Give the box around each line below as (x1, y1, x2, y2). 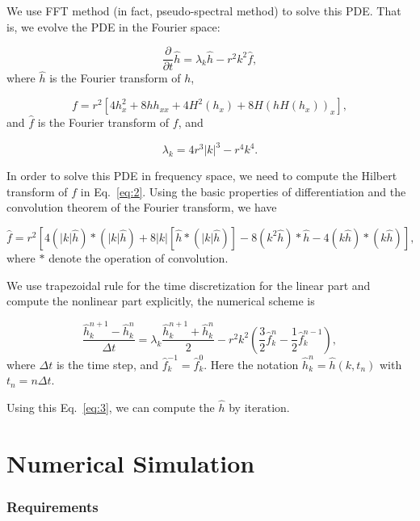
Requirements (6, 496, 99, 516)
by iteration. (229, 399, 290, 416)
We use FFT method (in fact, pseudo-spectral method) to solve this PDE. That (6, 2, 401, 19)
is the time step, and (56, 355, 159, 372)
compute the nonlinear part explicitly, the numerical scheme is (6, 292, 315, 309)
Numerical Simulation (6, 446, 255, 479)
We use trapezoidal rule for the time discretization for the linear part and (6, 276, 371, 293)
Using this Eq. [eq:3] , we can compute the (6, 399, 215, 416)
